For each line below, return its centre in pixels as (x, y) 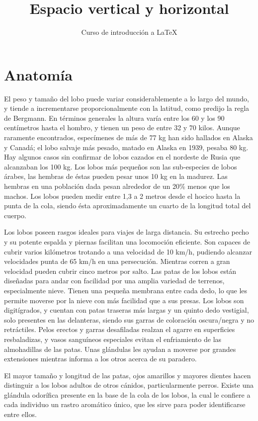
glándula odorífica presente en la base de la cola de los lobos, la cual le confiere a (127, 394)
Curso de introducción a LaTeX (129, 32)
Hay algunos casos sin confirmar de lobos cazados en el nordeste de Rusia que (122, 157)
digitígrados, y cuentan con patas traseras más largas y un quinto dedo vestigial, (127, 310)
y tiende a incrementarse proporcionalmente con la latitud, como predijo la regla (127, 108)
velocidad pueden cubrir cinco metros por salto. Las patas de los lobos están (120, 271)
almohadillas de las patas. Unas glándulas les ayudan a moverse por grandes (120, 349)
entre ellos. (20, 414)
